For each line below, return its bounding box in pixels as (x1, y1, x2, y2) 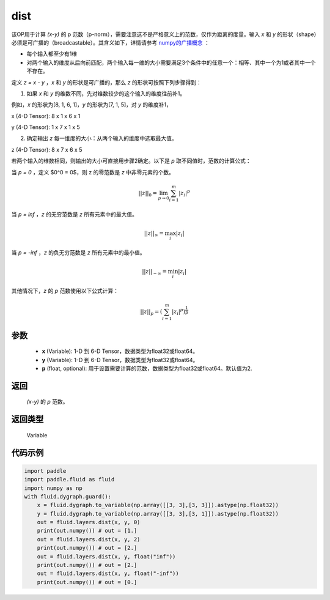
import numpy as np (24, 484, 82, 492)
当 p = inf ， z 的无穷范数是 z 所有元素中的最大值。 (11, 210, 137, 218)
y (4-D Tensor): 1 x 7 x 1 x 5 (11, 124, 81, 131)
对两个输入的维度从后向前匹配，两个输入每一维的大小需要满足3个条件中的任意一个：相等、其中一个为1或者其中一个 (26, 59, 316, 66)
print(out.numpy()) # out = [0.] (37, 579, 137, 585)
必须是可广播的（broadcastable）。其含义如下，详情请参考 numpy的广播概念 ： (11, 39, 210, 46)
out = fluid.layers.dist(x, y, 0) (37, 519, 141, 526)
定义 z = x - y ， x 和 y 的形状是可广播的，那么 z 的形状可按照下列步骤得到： (11, 78, 202, 86)
